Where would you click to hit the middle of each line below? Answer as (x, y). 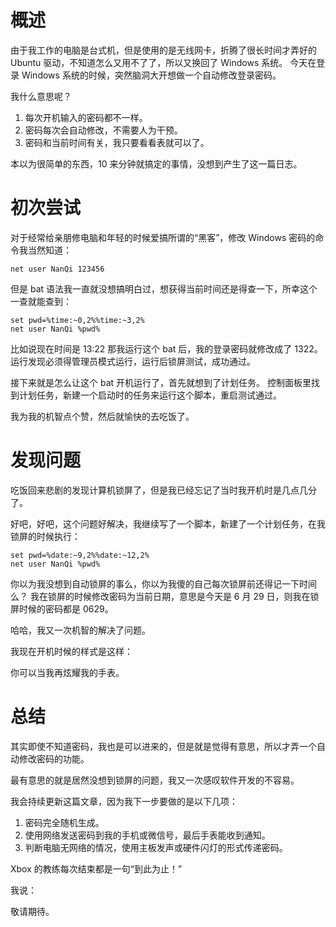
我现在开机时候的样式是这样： (71, 651)
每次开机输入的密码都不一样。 (86, 117)
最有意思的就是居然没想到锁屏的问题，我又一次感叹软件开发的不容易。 (155, 780)
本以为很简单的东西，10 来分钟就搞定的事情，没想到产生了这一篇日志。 (156, 163)
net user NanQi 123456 (57, 269)
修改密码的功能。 (54, 758)
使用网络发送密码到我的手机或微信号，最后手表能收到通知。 (147, 835)
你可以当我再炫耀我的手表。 (67, 672)
